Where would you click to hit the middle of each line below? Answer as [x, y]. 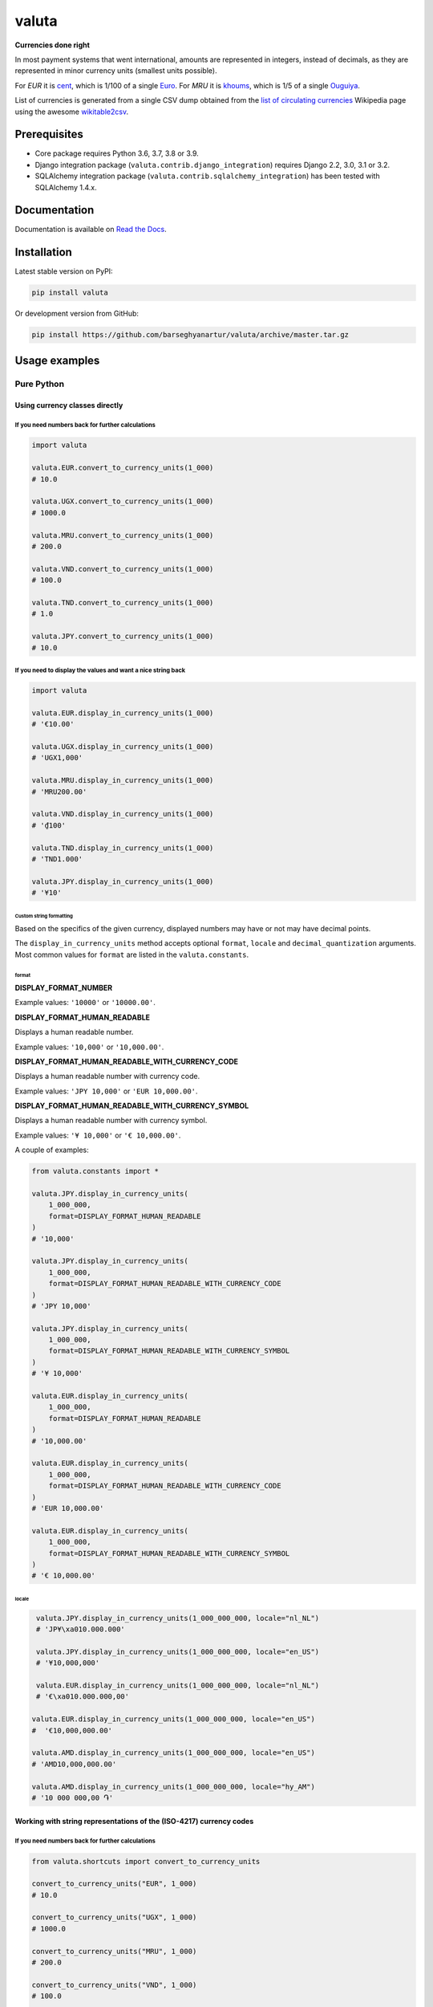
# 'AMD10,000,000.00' [74, 1764]
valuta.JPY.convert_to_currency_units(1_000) [123, 637]
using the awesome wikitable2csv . [71, 112]
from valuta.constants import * [95, 1171]
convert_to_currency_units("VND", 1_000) [114, 1985]
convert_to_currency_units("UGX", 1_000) [114, 1917]
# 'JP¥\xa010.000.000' [81, 1629]
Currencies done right [52, 45]
